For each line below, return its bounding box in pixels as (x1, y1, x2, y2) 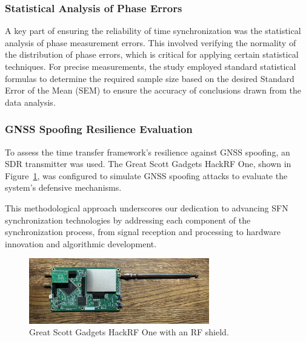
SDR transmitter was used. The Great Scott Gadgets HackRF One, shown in (5, 157, 291, 170)
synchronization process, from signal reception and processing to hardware (5, 225, 281, 238)
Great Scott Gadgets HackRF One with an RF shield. (29, 326, 229, 338)
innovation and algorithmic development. (5, 237, 157, 250)
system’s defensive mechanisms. (5, 181, 122, 194)
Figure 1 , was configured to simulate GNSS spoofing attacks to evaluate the (5, 169, 288, 182)
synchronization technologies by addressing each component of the (5, 213, 251, 226)
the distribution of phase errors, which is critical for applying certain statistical (5, 48, 299, 61)
